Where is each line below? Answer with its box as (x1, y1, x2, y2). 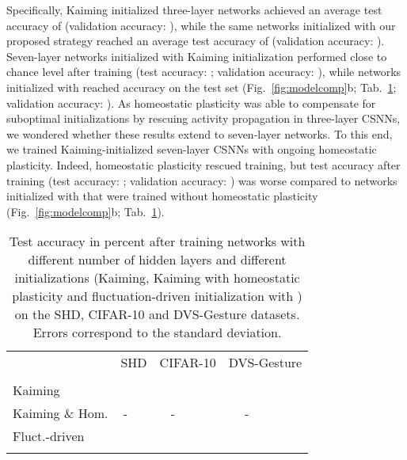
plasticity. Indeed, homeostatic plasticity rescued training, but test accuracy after (6, 156, 401, 173)
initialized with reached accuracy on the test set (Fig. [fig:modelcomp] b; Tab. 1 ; (6, 78, 397, 95)
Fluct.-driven (13, 427, 85, 446)
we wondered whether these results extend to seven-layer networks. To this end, (6, 125, 393, 142)
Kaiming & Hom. (13, 404, 108, 423)
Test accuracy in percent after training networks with (9, 232, 306, 251)
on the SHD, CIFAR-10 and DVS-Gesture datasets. (14, 305, 300, 324)
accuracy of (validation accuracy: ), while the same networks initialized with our (6, 17, 396, 33)
